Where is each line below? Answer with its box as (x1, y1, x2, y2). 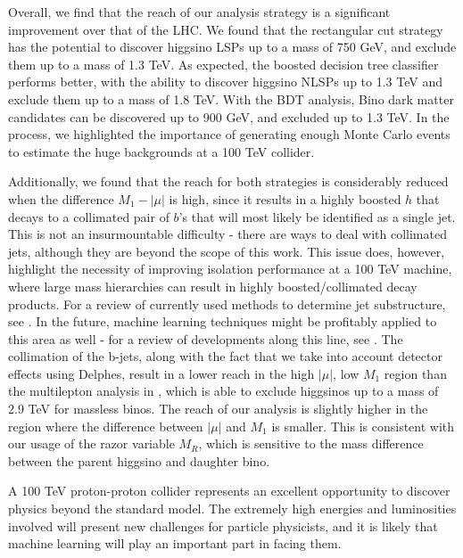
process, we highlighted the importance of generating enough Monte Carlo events (8, 125, 451, 144)
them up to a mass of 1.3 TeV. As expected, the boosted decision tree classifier (8, 54, 439, 73)
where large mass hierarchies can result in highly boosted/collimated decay (8, 276, 418, 295)
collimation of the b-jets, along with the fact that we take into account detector (8, 347, 442, 365)
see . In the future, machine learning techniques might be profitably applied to (8, 312, 437, 331)
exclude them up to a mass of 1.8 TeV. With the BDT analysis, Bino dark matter (8, 89, 454, 108)
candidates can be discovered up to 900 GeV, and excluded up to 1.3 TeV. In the (8, 107, 450, 126)
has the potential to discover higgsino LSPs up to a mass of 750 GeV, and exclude (8, 37, 457, 56)
